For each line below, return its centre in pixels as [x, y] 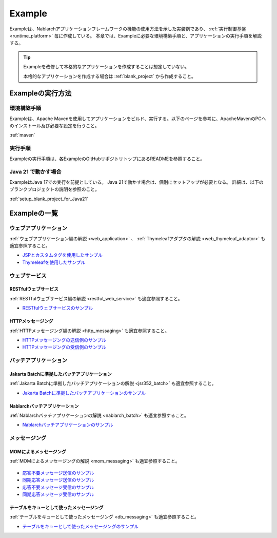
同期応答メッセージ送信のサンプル [58, 480]
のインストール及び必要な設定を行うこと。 [54, 126]
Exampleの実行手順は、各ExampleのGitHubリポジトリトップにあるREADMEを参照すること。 [107, 159]
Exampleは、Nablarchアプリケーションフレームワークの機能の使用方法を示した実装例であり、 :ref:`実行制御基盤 [128, 29]
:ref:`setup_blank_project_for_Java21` [49, 199]
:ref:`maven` [22, 135]
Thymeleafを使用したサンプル [54, 262]
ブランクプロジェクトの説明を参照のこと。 [54, 189]
